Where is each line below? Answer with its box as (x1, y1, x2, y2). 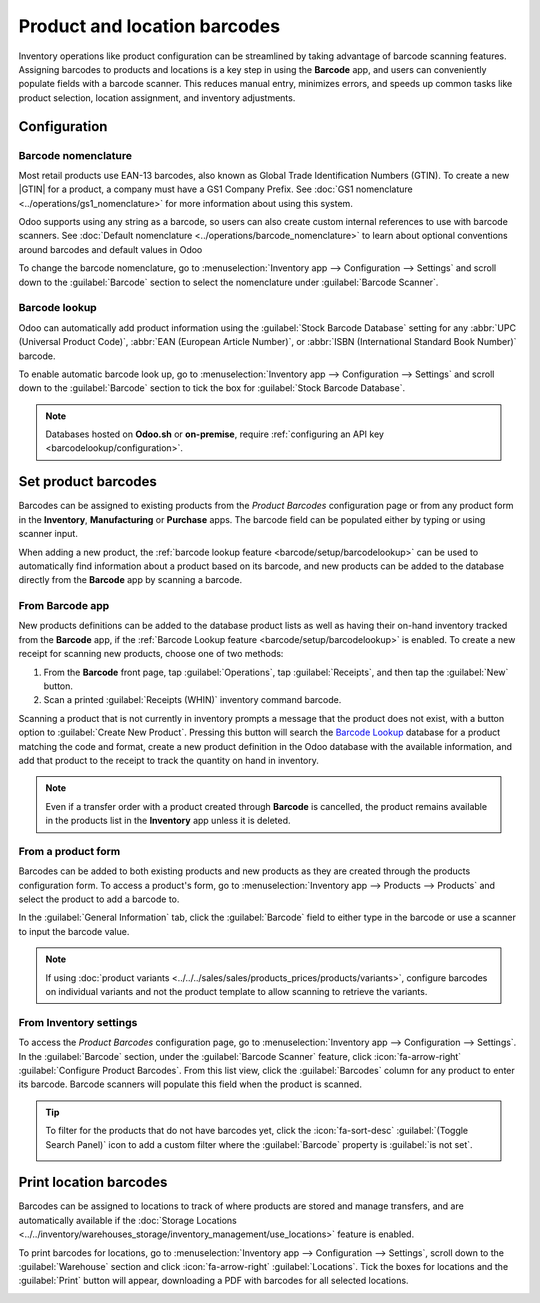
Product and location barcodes (18, 15, 280, 37)
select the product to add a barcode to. (18, 893, 180, 905)
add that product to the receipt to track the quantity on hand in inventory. (18, 755, 320, 766)
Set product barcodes (18, 473, 157, 490)
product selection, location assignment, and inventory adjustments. (18, 91, 296, 104)
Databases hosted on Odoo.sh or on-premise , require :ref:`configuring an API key (45, 428, 385, 440)
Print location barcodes (18, 1174, 168, 1191)
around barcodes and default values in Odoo (18, 243, 203, 255)
